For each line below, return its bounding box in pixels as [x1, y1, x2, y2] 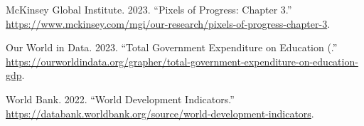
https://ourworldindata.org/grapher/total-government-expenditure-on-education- [6, 53, 358, 68]
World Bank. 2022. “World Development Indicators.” [6, 91, 235, 106]
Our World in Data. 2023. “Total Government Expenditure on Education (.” [6, 40, 338, 55]
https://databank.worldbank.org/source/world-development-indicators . [6, 105, 314, 120]
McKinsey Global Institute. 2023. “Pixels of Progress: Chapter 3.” [6, 2, 292, 16]
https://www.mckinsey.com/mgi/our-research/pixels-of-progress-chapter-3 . [6, 16, 331, 31]
